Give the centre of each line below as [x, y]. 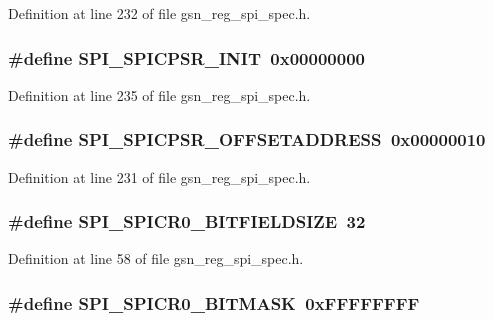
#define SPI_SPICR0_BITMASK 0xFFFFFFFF [214, 302]
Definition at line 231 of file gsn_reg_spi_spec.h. [159, 176]
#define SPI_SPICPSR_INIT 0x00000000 [186, 57]
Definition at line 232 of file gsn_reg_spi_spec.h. [159, 13]
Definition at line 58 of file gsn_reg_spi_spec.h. [156, 258]
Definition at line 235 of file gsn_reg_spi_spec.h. [159, 94]
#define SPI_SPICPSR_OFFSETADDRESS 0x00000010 [247, 139]
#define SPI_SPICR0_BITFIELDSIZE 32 [187, 221]
